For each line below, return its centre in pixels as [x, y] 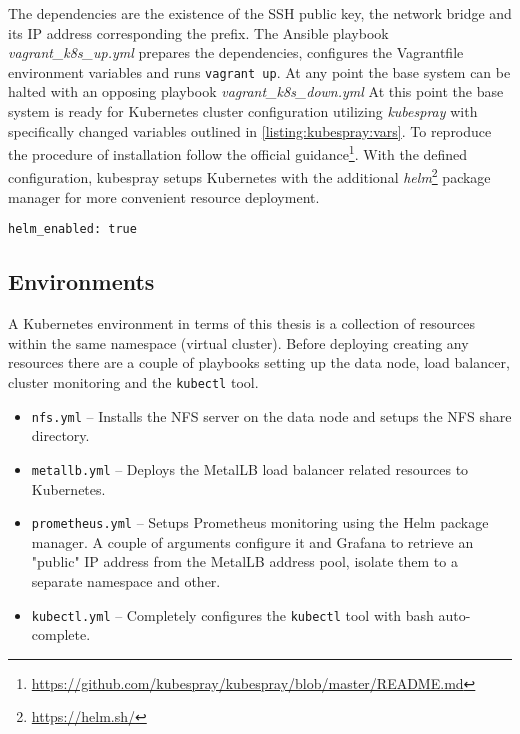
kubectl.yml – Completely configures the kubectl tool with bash [232, 614]
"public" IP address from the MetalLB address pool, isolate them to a [244, 561]
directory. [60, 435]
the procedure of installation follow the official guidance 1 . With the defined [238, 152]
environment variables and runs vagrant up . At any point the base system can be [259, 71]
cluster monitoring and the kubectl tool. [133, 381]
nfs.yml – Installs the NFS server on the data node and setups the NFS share [271, 415]
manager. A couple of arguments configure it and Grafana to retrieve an [252, 541]
